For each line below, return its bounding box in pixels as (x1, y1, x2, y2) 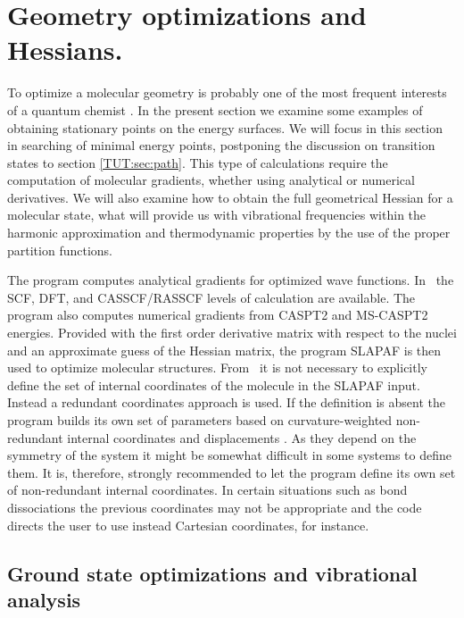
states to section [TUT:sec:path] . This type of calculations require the (7, 153, 388, 171)
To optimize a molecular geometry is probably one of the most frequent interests (7, 83, 447, 102)
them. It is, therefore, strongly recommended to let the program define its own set (7, 463, 456, 481)
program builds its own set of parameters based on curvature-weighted (7, 411, 393, 429)
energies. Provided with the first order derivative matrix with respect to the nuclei (7, 323, 457, 342)
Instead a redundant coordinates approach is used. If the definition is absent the (7, 393, 445, 412)
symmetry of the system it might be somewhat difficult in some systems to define (7, 446, 452, 464)
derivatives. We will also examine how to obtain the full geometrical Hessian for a (7, 188, 453, 206)
